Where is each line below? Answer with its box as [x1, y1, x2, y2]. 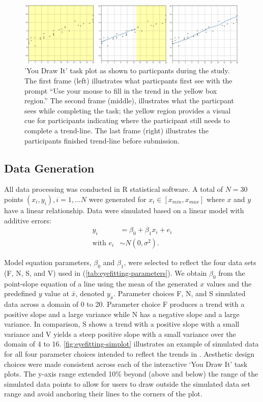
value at [44, 288, 69, 299]
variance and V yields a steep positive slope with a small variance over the [4, 328, 236, 339]
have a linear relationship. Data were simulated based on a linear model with [4, 205, 244, 215]
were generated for [89, 193, 147, 204]
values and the [206, 278, 252, 289]
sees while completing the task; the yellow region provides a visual [24, 105, 231, 116]
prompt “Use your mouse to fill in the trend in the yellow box [24, 85, 217, 96]
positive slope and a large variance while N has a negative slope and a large [4, 308, 240, 319]
